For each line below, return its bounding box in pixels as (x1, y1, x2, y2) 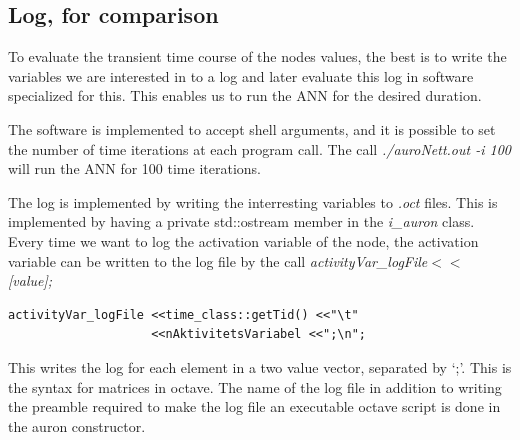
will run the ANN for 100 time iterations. (8, 158, 261, 179)
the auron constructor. (8, 415, 146, 436)
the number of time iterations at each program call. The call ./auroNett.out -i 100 (8, 138, 511, 159)
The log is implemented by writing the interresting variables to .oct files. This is (8, 191, 498, 212)
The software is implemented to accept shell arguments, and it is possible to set (8, 118, 496, 139)
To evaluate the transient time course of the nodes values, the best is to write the (8, 46, 507, 67)
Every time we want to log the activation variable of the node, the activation (8, 230, 479, 251)
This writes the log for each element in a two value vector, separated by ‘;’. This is (8, 356, 512, 377)
